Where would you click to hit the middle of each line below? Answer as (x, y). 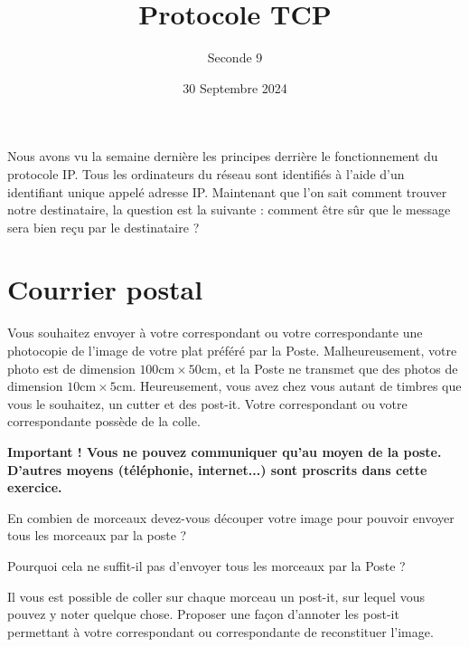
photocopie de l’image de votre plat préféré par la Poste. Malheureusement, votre (232, 350)
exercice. (35, 487)
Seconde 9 (235, 57)
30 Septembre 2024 (235, 87)
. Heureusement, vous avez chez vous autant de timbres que (297, 386)
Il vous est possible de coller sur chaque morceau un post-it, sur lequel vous (216, 596)
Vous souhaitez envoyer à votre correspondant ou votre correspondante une (215, 333)
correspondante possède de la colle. (104, 421)
